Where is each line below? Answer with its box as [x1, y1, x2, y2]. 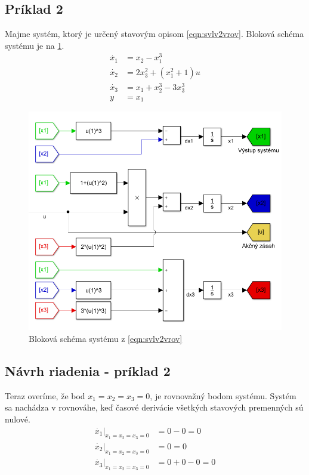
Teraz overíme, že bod [5, 389, 85, 402]
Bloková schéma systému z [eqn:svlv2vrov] [29, 332, 183, 345]
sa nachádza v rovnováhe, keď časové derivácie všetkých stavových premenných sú [5, 401, 304, 414]
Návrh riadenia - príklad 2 [5, 362, 171, 380]
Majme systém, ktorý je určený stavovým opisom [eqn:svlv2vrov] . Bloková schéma [5, 27, 304, 40]
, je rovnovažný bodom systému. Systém [150, 389, 296, 402]
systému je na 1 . [5, 39, 64, 51]
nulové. [5, 413, 30, 425]
